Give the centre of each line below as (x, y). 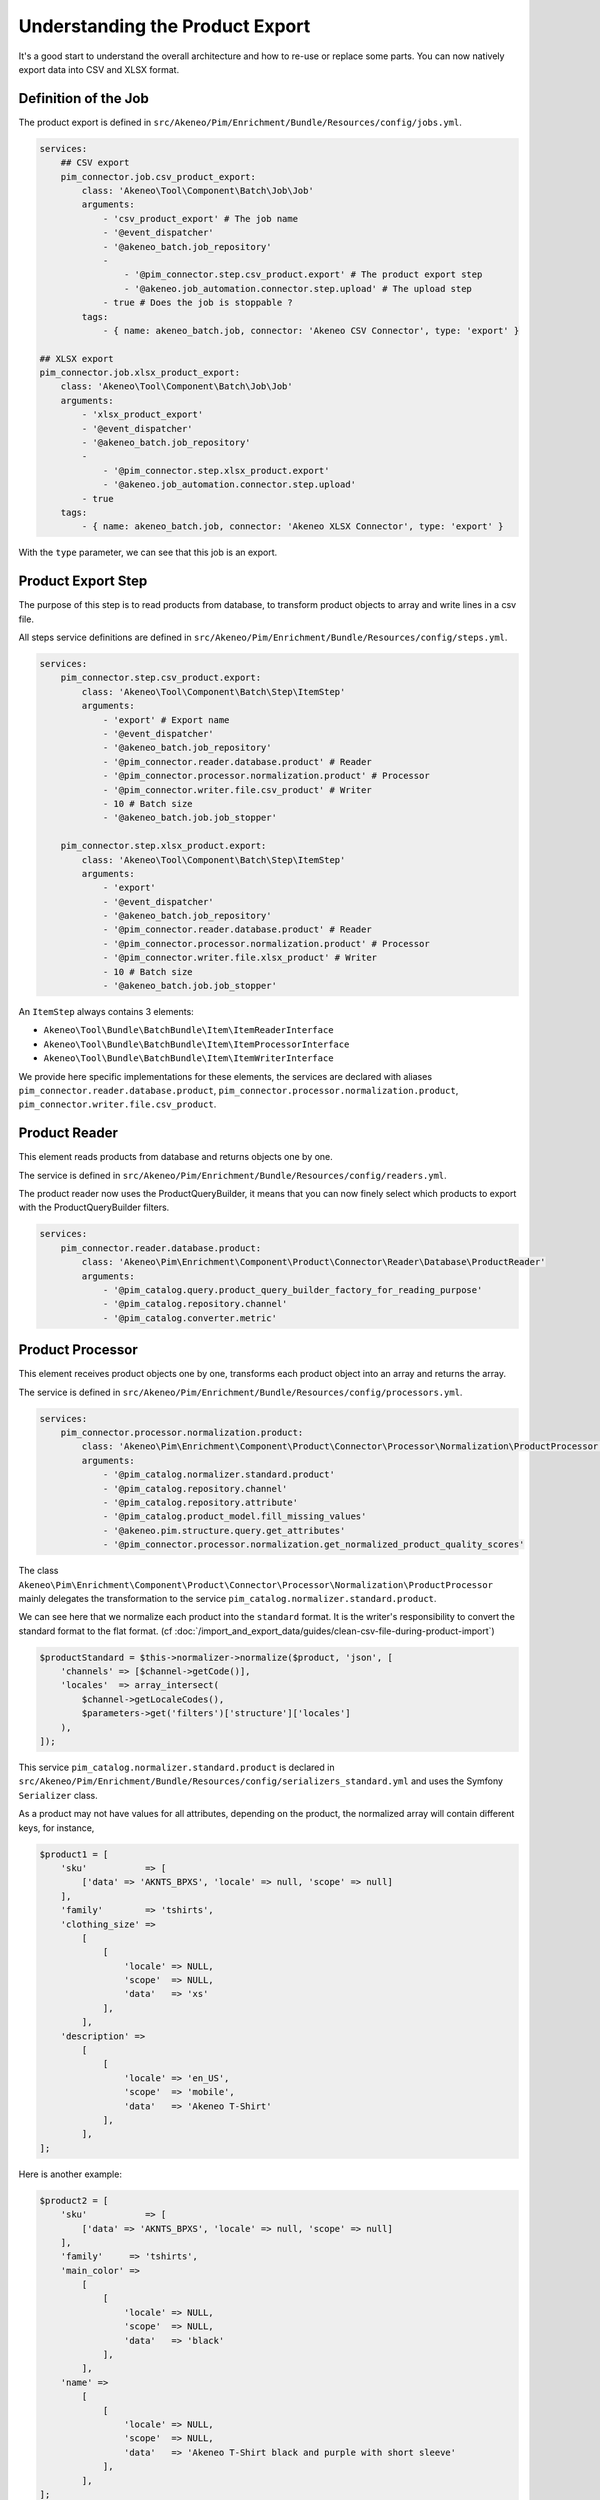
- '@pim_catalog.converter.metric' (189, 1318)
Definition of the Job (83, 98)
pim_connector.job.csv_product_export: (158, 176)
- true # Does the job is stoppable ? (198, 303)
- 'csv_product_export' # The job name (200, 218)
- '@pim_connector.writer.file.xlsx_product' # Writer (240, 958)
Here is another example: (70, 2174)
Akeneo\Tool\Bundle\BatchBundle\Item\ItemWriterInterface (188, 1058)
